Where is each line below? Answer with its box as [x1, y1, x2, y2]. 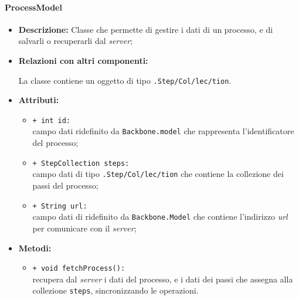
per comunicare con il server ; [32, 221, 137, 234]
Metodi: [18, 241, 52, 254]
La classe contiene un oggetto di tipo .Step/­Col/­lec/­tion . [18, 74, 232, 86]
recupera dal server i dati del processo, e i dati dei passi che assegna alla [32, 272, 293, 285]
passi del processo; [32, 179, 98, 192]
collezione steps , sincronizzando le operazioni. [32, 284, 199, 296]
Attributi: [18, 94, 59, 106]
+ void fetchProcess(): [32, 264, 125, 273]
